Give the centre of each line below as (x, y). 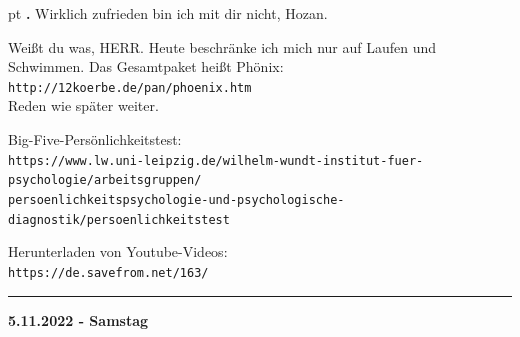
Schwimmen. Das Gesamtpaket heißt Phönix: (146, 66)
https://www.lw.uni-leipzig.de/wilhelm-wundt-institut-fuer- (216, 160)
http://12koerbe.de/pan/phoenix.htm (130, 87)
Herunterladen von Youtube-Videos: (118, 251)
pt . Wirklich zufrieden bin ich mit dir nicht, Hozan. (168, 13)
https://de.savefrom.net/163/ (108, 272)
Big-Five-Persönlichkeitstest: (95, 139)
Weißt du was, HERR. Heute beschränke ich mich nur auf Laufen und (222, 46)
